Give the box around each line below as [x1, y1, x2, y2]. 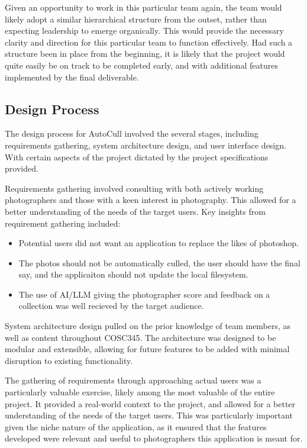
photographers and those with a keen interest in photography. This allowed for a [5, 194, 296, 206]
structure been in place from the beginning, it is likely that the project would [5, 47, 285, 60]
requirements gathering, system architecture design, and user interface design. [5, 138, 286, 151]
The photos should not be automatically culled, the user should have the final [18, 256, 300, 269]
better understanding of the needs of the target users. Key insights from [5, 205, 266, 217]
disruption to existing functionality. [5, 354, 133, 366]
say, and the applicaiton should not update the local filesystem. [18, 268, 248, 281]
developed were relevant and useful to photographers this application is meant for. [5, 432, 303, 444]
